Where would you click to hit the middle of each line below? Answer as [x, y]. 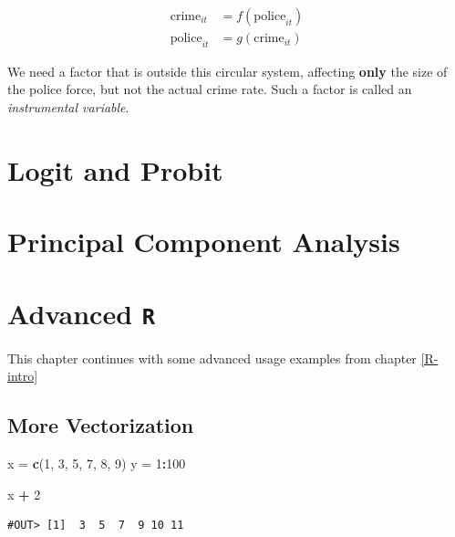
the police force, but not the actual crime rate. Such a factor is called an [210, 89]
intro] [23, 376]
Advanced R [82, 313]
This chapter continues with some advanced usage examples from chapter [212, 358]
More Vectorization [101, 425]
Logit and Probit [115, 169]
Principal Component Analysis [204, 242]
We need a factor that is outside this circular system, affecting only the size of [227, 71]
